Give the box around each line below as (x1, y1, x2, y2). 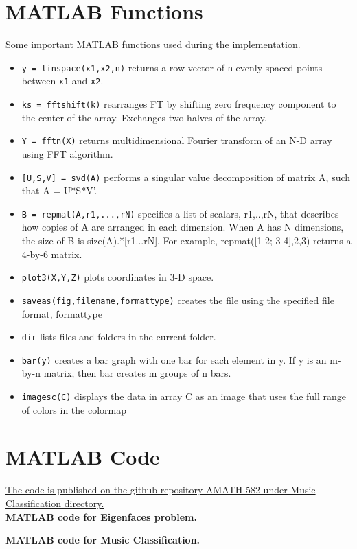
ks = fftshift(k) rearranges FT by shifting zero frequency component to (21, 97, 336, 111)
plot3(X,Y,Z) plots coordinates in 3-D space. (21, 270, 214, 284)
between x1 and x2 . (21, 73, 104, 88)
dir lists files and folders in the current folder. (21, 329, 216, 344)
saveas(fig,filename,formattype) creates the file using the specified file (21, 292, 334, 307)
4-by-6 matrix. (21, 246, 82, 261)
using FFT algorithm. (21, 146, 113, 161)
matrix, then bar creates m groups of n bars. (43, 366, 231, 380)
